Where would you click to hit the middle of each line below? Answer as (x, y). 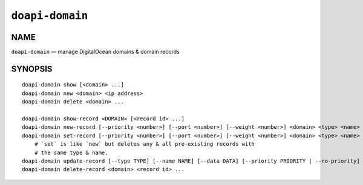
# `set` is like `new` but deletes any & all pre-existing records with (145, 144)
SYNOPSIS (32, 69)
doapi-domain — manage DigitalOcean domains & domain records (95, 52)
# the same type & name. (71, 152)
